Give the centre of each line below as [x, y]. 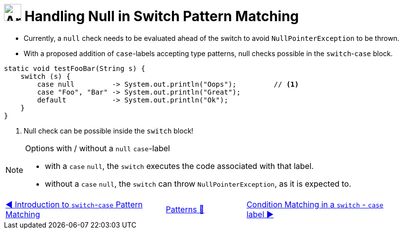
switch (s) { [45, 76]
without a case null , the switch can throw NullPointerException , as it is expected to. [198, 183]
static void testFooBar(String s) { [75, 68]
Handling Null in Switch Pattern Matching [162, 16]
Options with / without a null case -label [98, 148]
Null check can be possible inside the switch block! [109, 131]
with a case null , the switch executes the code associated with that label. [179, 166]
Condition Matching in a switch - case [315, 204]
